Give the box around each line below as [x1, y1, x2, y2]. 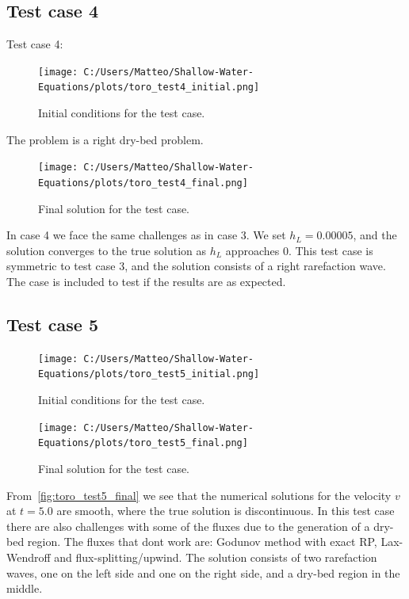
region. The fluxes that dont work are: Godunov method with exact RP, [27, 533, 377, 550]
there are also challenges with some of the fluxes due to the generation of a [6, 517, 370, 534]
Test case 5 [6, 311, 99, 336]
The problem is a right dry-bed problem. [6, 131, 204, 147]
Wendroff [6, 548, 51, 565]
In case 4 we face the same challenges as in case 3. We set [6, 227, 286, 243]
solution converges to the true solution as [6, 242, 206, 258]
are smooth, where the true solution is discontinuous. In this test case [56, 502, 395, 519]
